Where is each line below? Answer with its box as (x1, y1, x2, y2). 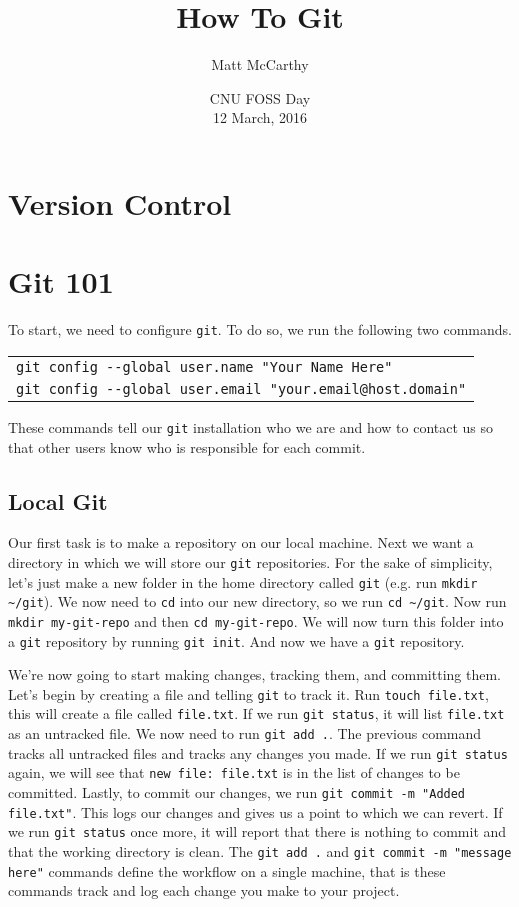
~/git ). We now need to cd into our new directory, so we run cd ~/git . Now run (8, 591, 507, 612)
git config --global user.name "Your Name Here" (16, 358, 393, 375)
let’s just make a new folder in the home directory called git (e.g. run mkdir (8, 571, 478, 592)
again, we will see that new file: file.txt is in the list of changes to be (8, 762, 460, 783)
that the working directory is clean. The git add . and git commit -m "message (8, 841, 512, 862)
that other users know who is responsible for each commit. (8, 436, 366, 457)
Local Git (8, 485, 108, 516)
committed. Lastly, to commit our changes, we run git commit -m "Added (8, 782, 466, 803)
